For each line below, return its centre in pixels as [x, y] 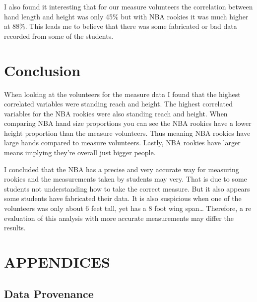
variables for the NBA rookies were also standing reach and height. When [116, 113]
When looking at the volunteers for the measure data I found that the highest [122, 94]
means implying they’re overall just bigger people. [80, 152]
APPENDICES [57, 262]
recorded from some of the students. [59, 36]
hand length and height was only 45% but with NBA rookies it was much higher [126, 16]
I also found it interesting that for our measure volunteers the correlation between [128, 6]
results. [15, 228]
